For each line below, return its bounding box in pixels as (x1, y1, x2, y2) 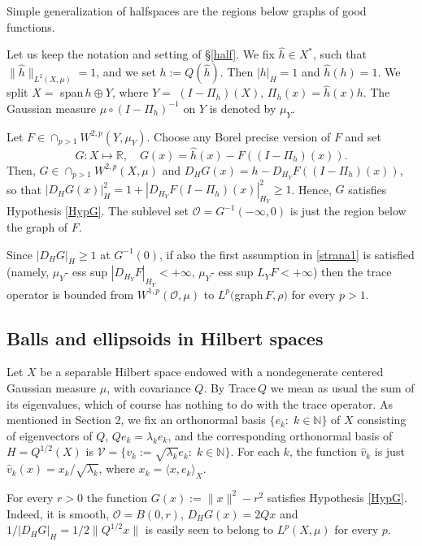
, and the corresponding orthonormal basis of (167, 427, 393, 444)
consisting (357, 411, 407, 428)
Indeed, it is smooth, (7, 505, 110, 522)
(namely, (7, 263, 50, 280)
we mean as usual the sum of (270, 379, 415, 396)
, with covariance (107, 379, 191, 396)
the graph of (7, 218, 68, 235)
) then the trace (312, 263, 392, 280)
